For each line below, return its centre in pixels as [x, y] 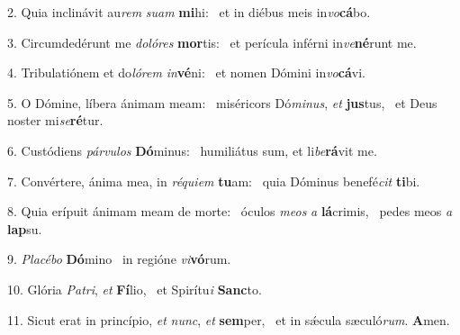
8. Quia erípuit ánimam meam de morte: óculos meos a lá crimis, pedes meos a [230, 211]
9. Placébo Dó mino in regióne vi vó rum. [119, 259]
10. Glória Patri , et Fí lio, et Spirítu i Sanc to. [135, 289]
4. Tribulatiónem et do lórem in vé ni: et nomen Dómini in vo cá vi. [186, 72]
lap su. [25, 228]
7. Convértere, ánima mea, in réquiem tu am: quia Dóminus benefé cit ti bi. [214, 181]
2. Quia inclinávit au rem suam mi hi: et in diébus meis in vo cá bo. [189, 12]
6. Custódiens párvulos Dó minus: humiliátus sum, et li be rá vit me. [192, 150]
